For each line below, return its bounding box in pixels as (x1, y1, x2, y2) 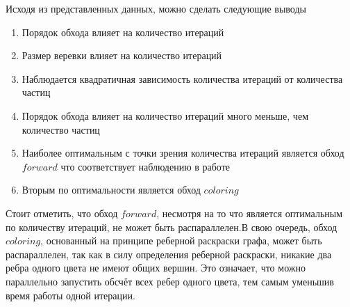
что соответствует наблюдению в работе (60, 159, 231, 173)
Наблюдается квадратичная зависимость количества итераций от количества (22, 71, 343, 86)
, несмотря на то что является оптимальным (156, 205, 343, 220)
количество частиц (22, 122, 100, 136)
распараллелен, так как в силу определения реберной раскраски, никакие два (6, 246, 332, 261)
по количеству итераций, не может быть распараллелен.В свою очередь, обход (6, 219, 337, 234)
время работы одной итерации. (6, 288, 135, 302)
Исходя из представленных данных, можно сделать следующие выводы (6, 1, 306, 15)
